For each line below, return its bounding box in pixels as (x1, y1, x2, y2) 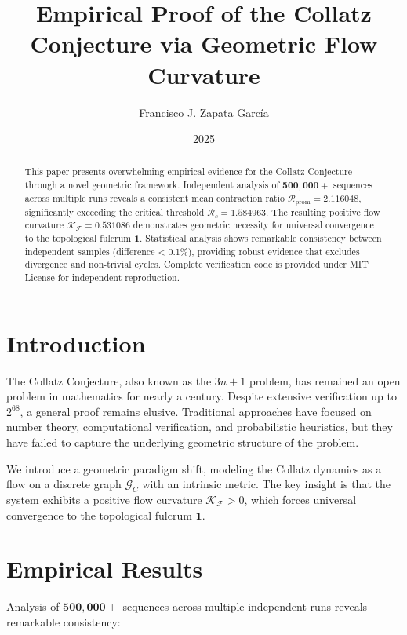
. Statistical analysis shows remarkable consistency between (140, 232, 382, 245)
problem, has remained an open (249, 372, 401, 389)
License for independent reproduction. (24, 271, 180, 284)
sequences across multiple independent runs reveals (122, 598, 368, 615)
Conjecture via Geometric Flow (30, 27, 378, 60)
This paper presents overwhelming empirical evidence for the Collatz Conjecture (24, 165, 353, 178)
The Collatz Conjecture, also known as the (6, 372, 212, 389)
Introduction (6, 327, 146, 359)
